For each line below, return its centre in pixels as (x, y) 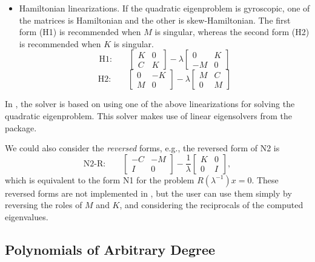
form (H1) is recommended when (80, 32)
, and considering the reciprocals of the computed (211, 205)
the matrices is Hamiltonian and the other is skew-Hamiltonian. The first (155, 20)
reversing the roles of (44, 205)
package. (21, 127)
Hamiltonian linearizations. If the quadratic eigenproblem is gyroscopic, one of (164, 8)
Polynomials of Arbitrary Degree (110, 249)
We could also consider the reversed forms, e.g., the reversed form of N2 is (142, 148)
